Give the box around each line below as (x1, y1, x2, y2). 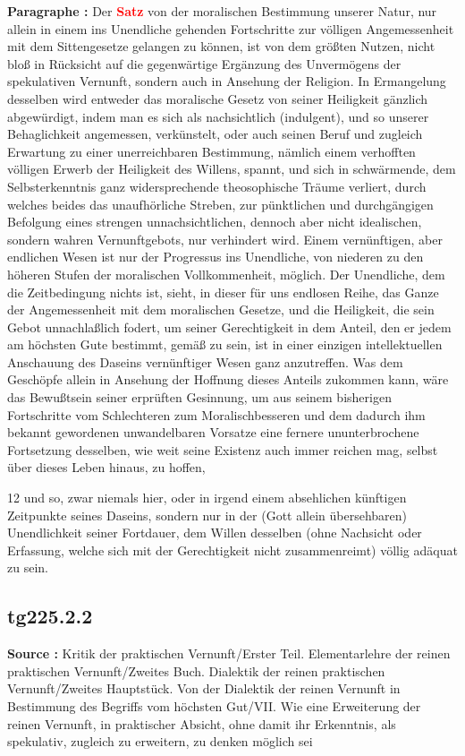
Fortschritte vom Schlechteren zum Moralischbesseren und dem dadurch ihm (7, 405, 426, 424)
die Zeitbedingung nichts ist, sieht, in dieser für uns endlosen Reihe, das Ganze (7, 282, 439, 301)
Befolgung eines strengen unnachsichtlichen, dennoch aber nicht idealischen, (7, 212, 422, 231)
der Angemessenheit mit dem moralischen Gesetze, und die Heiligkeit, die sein (7, 300, 435, 319)
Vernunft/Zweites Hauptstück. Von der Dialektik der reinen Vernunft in (7, 679, 401, 698)
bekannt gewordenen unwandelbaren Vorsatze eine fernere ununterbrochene (7, 423, 419, 442)
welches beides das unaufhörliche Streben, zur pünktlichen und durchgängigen (7, 194, 434, 213)
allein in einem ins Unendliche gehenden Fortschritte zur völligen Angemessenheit (7, 19, 454, 38)
